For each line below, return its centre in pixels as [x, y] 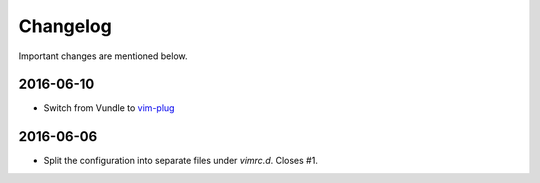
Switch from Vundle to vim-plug [109, 108]
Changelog [65, 26]
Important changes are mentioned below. [103, 56]
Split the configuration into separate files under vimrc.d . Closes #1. [181, 161]
